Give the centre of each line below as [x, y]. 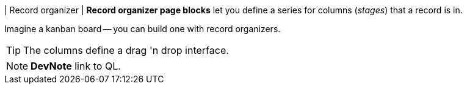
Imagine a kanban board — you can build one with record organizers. [143, 29]
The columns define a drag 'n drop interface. [126, 50]
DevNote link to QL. [76, 66]
